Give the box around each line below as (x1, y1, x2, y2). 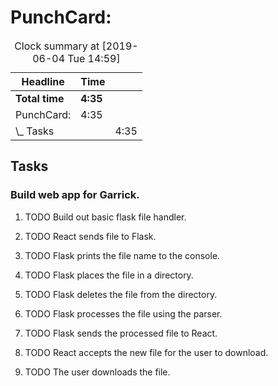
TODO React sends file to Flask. (24, 230, 157, 242)
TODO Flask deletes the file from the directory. (24, 288, 218, 300)
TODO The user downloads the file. (24, 366, 171, 378)
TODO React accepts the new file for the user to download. (24, 346, 269, 358)
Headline (21, 74, 65, 88)
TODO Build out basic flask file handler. (24, 211, 187, 223)
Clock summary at (14, 39, 100, 53)
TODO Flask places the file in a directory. (24, 269, 194, 281)
